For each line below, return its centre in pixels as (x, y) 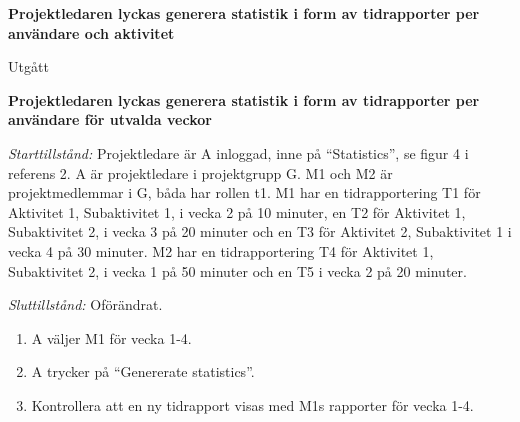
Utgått (28, 66)
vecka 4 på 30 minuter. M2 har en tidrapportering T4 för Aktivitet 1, (221, 250)
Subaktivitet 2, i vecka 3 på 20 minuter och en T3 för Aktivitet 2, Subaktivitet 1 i (260, 231)
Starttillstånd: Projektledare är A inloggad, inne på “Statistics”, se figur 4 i (238, 152)
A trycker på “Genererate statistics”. (143, 371)
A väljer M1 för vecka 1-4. (111, 337)
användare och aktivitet (91, 32)
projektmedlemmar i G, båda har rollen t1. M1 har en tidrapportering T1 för (244, 192)
